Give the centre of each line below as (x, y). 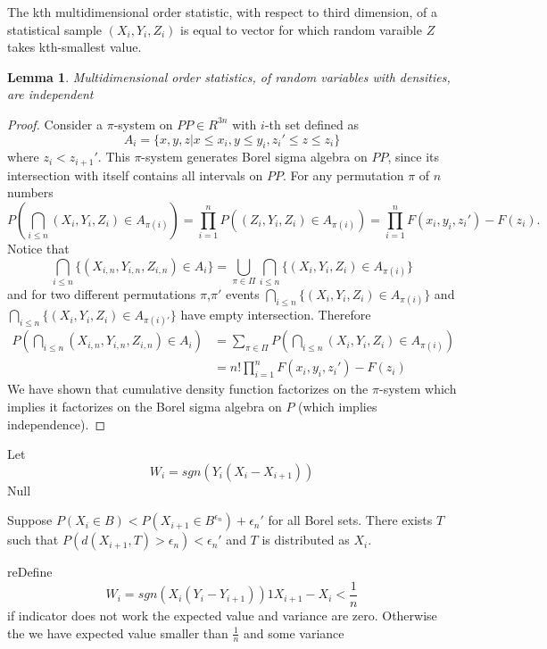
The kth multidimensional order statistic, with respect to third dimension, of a (223, 12)
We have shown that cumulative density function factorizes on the (188, 389)
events (242, 293)
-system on (143, 124)
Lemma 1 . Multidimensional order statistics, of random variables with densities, (229, 76)
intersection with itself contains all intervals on (135, 175)
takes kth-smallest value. (75, 47)
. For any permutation (343, 175)
